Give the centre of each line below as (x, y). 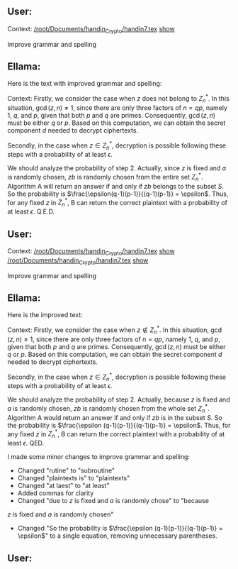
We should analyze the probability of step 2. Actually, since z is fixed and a (117, 168)
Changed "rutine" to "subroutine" (66, 470)
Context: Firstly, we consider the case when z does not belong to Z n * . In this (119, 99)
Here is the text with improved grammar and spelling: (85, 84)
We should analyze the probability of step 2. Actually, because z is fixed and (119, 399)
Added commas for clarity (56, 493)
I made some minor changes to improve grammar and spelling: (98, 457)
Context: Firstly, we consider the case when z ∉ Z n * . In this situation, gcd (115, 330)
